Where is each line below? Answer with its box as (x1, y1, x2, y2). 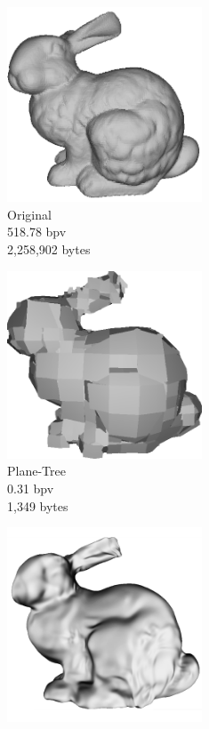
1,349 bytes (7, 496, 68, 515)
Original (7, 204, 52, 223)
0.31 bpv (7, 479, 54, 498)
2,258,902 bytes (7, 239, 91, 258)
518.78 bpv (7, 222, 67, 241)
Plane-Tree (7, 461, 66, 480)
